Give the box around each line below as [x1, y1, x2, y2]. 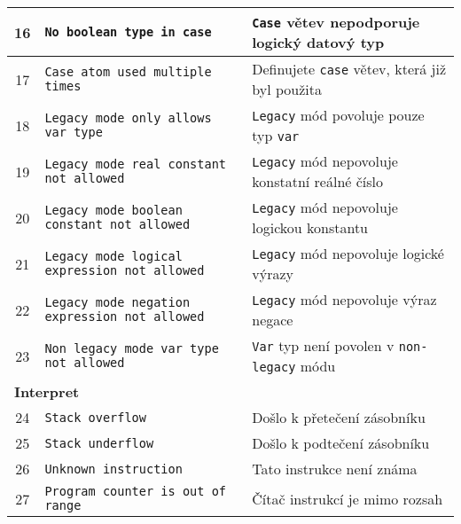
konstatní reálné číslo [252, 171, 384, 192]
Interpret [14, 381, 80, 402]
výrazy [252, 263, 293, 284]
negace [252, 309, 293, 330]
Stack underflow [44, 435, 154, 450]
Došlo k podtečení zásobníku [252, 433, 430, 453]
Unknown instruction [44, 461, 183, 476]
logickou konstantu [252, 217, 369, 238]
